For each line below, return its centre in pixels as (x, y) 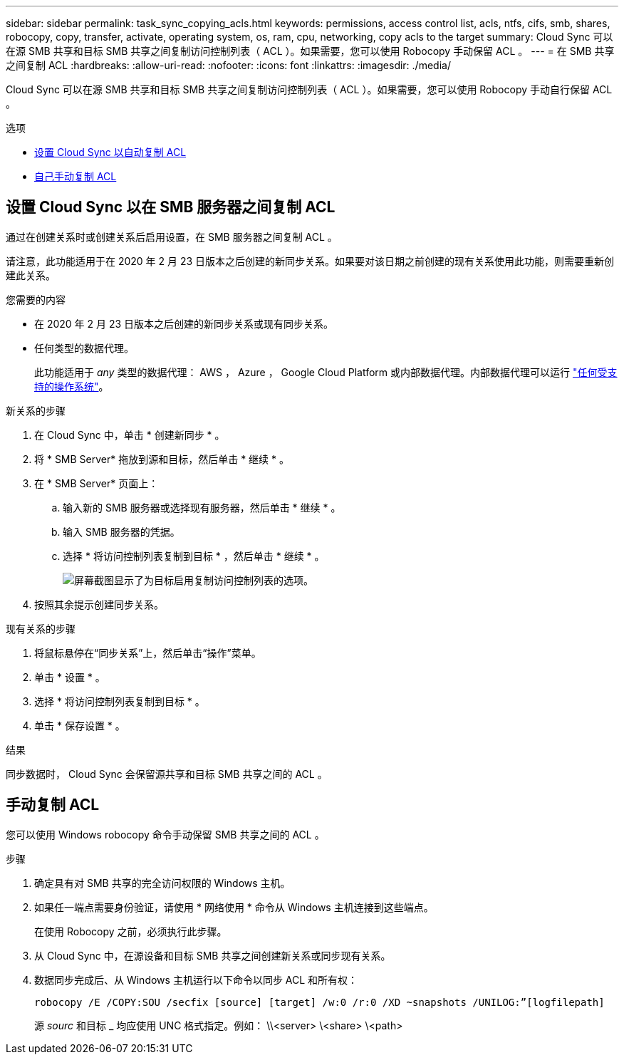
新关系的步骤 (36, 410)
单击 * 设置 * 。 (70, 677)
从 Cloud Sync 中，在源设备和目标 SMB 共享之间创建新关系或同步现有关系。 (213, 955)
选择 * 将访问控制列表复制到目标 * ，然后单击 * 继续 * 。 (194, 556)
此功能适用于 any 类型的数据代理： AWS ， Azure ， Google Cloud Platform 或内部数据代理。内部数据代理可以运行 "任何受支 (326, 372)
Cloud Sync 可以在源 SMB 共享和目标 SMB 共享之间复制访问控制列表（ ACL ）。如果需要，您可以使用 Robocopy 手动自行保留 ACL (309, 89)
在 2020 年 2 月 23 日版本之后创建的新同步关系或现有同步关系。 (184, 323)
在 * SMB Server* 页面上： (97, 483)
